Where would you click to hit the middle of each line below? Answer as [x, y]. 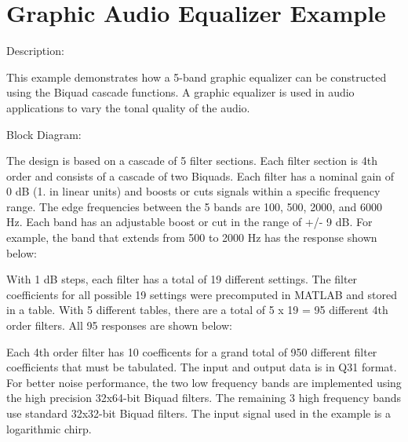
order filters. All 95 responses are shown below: [119, 325]
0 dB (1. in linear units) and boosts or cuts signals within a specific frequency [193, 191]
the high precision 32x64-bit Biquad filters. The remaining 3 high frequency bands [204, 398]
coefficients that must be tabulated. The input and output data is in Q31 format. [202, 367]
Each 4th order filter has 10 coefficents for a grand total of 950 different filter [192, 351]
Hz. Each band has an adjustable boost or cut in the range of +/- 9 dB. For [189, 222]
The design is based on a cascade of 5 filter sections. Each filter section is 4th [192, 161]
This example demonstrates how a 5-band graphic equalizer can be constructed [197, 77]
